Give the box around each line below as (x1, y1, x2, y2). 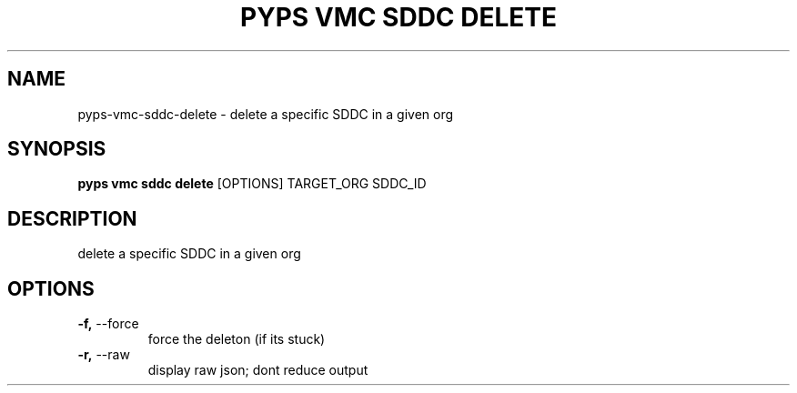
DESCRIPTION (7, 207, 137, 230)
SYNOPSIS (7, 137, 106, 161)
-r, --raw (77, 347, 130, 363)
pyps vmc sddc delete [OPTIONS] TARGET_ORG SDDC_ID (77, 176, 427, 192)
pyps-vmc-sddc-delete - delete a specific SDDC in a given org (77, 106, 454, 122)
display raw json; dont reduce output (147, 362, 368, 378)
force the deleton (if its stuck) (147, 331, 326, 348)
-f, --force (77, 316, 139, 332)
